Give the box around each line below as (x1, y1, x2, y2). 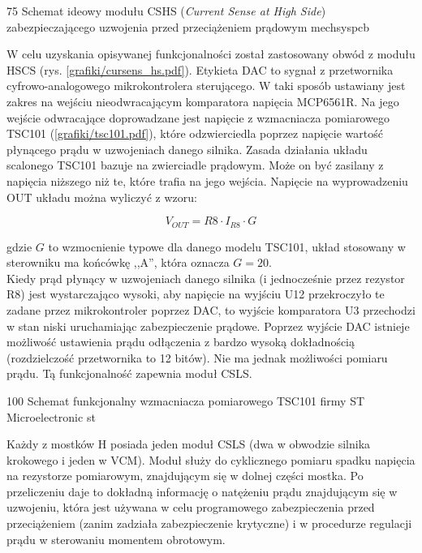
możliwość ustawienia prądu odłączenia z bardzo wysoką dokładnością (6, 333, 355, 350)
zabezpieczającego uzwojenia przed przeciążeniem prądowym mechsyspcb (6, 18, 370, 35)
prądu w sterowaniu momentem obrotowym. (6, 530, 226, 547)
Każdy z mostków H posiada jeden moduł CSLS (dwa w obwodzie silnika (6, 435, 371, 452)
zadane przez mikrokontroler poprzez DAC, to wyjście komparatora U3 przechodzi (6, 301, 416, 318)
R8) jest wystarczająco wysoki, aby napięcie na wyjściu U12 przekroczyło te (6, 285, 385, 302)
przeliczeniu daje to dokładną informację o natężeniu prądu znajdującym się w (6, 482, 398, 499)
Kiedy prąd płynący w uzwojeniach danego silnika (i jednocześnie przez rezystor (6, 269, 405, 286)
